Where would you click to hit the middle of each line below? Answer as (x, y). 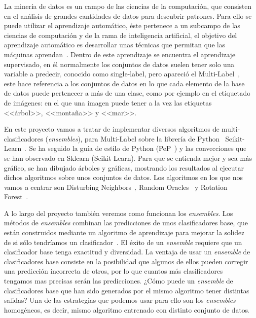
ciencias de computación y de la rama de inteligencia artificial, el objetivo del (121, 35)
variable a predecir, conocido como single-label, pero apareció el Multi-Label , (122, 74)
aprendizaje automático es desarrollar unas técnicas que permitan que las (115, 45)
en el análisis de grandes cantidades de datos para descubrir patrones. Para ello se (128, 16)
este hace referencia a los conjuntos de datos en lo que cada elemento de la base (124, 83)
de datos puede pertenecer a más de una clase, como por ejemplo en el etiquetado (127, 93)
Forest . (16, 196)
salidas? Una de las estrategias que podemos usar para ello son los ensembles (120, 300)
